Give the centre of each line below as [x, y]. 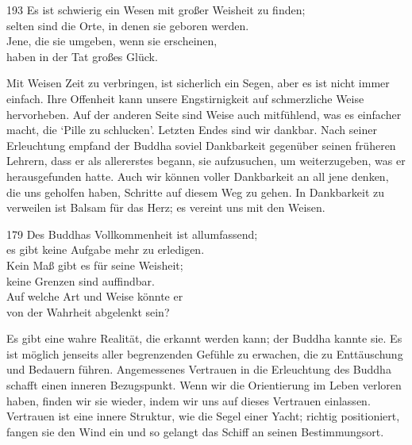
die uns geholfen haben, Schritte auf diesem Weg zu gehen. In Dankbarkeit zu [196, 192]
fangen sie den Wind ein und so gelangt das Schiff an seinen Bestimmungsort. [195, 431]
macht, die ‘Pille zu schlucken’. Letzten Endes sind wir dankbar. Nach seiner [192, 130]
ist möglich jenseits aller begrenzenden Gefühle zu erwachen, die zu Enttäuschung [205, 353]
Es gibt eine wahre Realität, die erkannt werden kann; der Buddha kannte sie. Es [204, 338]
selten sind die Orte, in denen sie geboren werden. [128, 25]
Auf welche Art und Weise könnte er [95, 296]
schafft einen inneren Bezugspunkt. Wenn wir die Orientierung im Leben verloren [204, 385]
